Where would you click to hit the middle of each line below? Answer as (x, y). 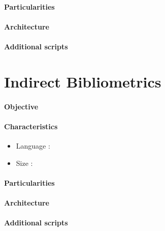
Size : (24, 163)
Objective (21, 106)
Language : (33, 145)
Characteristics (31, 126)
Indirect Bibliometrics (83, 81)
